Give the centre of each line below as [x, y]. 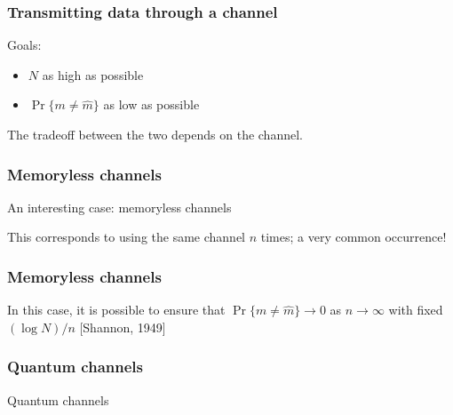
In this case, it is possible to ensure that [116, 310]
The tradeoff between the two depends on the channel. [155, 134]
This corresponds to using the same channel [127, 237]
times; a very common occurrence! [354, 237]
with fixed [416, 310]
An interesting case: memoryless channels [119, 207]
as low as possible [151, 104]
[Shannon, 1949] [123, 327]
